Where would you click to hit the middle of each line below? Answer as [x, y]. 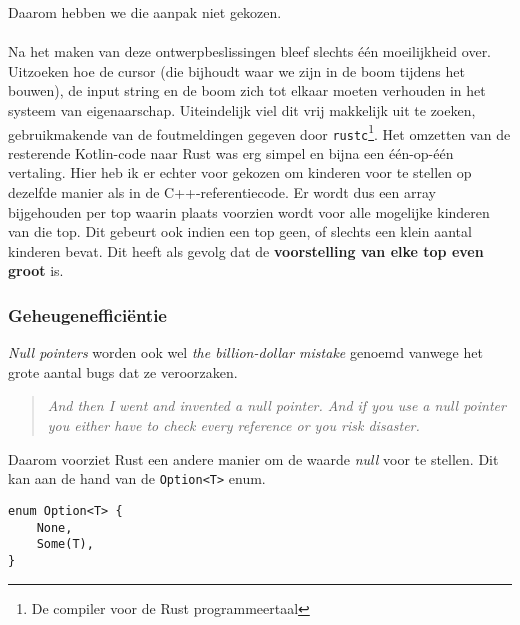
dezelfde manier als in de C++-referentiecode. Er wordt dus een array [222, 192]
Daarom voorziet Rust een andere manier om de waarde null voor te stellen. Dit [253, 458]
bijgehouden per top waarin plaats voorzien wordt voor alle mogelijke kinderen [249, 211]
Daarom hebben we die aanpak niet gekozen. [145, 12]
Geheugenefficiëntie [87, 314]
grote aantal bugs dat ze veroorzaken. [123, 371]
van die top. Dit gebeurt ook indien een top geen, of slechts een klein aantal [240, 231]
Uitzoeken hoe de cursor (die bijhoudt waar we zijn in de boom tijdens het [236, 70]
